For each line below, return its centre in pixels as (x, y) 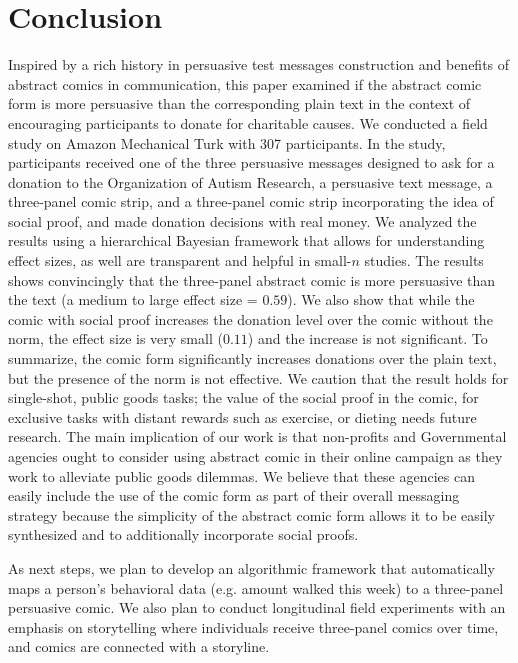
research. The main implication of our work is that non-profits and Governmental (257, 436)
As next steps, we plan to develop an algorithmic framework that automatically (251, 567)
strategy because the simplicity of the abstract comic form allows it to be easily (252, 514)
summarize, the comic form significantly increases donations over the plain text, (252, 358)
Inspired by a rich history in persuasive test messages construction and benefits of (259, 64)
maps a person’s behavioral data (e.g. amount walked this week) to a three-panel (256, 587)
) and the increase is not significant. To (367, 338)
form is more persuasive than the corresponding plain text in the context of (239, 103)
